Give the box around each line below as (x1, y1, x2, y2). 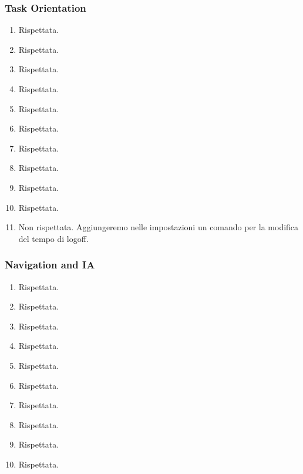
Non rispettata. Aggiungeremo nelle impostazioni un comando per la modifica (18, 221, 299, 233)
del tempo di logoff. (18, 232, 89, 244)
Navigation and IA (5, 257, 95, 272)
